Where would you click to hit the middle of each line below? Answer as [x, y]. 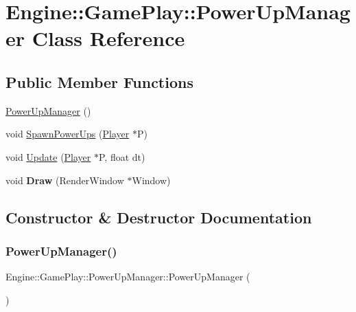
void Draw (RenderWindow [65, 180]
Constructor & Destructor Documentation [159, 217]
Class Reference [108, 38]
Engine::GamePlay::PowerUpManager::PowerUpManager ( [128, 277]
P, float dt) [122, 156]
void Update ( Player [48, 156]
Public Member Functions [99, 81]
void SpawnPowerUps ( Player [68, 134]
